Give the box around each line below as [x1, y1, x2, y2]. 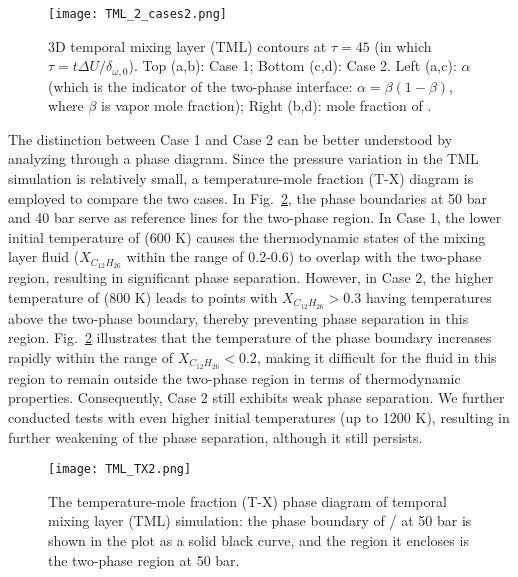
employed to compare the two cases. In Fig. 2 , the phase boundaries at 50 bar [8, 187, 487, 208]
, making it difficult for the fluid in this [256, 346, 497, 367]
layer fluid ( [8, 246, 80, 267]
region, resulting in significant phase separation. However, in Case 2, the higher [8, 267, 494, 288]
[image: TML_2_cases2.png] [48, 7, 227, 21]
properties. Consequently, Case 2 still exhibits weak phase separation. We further [8, 387, 505, 408]
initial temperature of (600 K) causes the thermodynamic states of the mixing [8, 226, 486, 247]
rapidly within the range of [8, 346, 174, 367]
